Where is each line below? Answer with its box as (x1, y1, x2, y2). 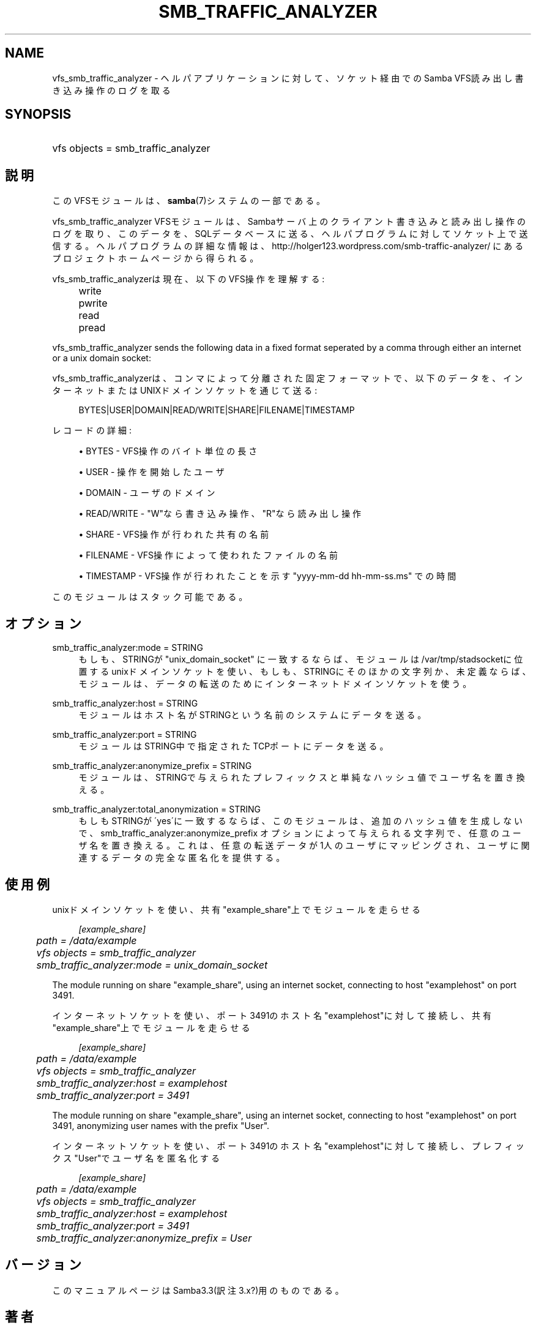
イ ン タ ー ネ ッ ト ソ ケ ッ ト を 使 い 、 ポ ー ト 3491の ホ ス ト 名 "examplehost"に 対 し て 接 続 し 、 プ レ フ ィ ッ (52, 1140, 524, 1151)
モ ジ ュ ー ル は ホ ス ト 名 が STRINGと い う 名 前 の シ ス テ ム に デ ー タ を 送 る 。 (78, 710, 426, 721)
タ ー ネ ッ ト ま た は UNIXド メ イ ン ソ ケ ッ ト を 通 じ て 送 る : (52, 385, 318, 396)
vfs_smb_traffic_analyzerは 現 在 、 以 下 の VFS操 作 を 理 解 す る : (52, 274, 325, 285)
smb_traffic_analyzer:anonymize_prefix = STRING (52, 760, 252, 771)
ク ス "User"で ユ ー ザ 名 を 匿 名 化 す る (52, 1152, 220, 1163)
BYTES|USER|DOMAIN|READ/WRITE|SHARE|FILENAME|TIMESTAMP (78, 405, 355, 416)
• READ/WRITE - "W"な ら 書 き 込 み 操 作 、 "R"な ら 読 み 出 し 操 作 (78, 508, 362, 519)
